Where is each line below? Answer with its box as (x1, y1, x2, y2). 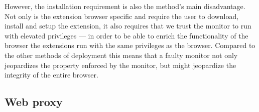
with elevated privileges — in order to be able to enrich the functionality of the (5, 30, 248, 40)
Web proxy (5, 94, 63, 109)
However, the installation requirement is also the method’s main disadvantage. (5, 1, 245, 11)
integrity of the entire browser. (5, 69, 98, 80)
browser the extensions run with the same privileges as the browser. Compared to (5, 40, 255, 50)
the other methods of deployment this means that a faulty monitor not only (5, 49, 238, 60)
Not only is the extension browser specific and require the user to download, (5, 10, 239, 21)
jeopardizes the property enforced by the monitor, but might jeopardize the (5, 59, 236, 70)
